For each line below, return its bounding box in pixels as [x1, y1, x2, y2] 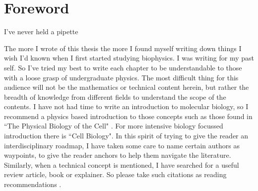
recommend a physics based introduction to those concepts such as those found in [4, 111, 253, 121]
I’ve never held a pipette [4, 26, 78, 37]
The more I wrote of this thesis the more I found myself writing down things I [4, 43, 242, 53]
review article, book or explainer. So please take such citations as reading [4, 169, 227, 180]
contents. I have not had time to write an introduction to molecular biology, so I [4, 101, 249, 112]
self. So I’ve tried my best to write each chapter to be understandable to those [4, 62, 242, 72]
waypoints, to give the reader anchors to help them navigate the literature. [4, 150, 231, 160]
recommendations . [4, 179, 62, 190]
